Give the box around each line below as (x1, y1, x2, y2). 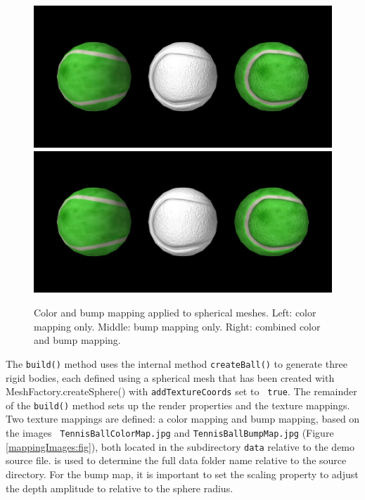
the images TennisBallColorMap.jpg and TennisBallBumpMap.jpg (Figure (6, 425, 334, 440)
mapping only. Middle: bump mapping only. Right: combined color (34, 319, 321, 333)
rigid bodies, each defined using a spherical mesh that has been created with (6, 370, 335, 385)
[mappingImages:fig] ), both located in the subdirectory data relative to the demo (6, 439, 355, 454)
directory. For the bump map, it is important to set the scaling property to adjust (6, 466, 359, 481)
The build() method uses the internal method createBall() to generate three (6, 356, 347, 371)
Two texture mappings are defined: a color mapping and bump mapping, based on (6, 411, 360, 426)
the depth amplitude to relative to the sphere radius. (6, 480, 233, 495)
